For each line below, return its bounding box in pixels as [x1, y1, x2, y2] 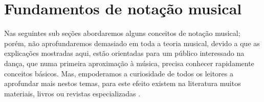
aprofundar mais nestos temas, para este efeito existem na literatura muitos [4, 78, 241, 89]
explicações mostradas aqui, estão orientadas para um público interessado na [4, 48, 245, 58]
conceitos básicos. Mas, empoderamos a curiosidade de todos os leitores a [4, 68, 233, 78]
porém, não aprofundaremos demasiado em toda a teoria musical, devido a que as [4, 37, 260, 48]
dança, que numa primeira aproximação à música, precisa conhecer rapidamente [4, 57, 254, 68]
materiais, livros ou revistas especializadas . [4, 88, 141, 98]
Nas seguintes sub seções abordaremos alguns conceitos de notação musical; [4, 28, 240, 38]
